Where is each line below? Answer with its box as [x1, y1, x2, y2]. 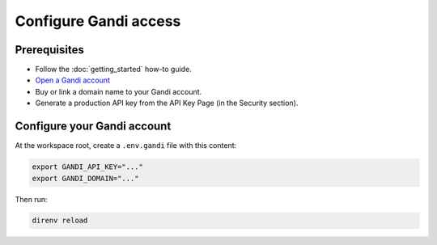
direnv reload [32, 216, 88, 226]
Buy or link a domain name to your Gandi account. [35, 87, 202, 96]
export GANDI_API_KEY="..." [32, 163, 143, 171]
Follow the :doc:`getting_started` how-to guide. [35, 65, 192, 74]
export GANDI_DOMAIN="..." [32, 174, 139, 183]
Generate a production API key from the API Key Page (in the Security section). [35, 98, 299, 108]
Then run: [15, 194, 48, 204]
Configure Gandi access [15, 12, 181, 30]
